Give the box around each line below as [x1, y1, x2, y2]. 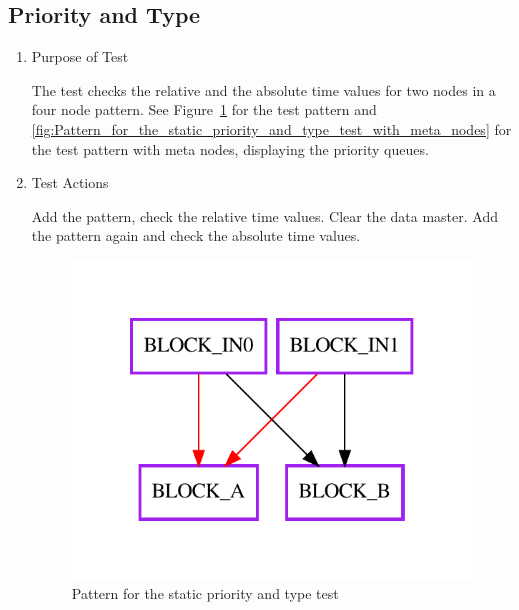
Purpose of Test [31, 46, 129, 67]
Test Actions [31, 172, 109, 193]
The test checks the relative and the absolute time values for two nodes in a [31, 79, 496, 100]
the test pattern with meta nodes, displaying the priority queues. [31, 138, 429, 159]
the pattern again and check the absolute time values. [31, 225, 361, 246]
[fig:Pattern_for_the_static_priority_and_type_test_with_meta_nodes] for [31, 118, 512, 139]
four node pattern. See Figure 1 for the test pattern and [31, 99, 377, 120]
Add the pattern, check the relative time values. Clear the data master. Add [31, 205, 498, 226]
